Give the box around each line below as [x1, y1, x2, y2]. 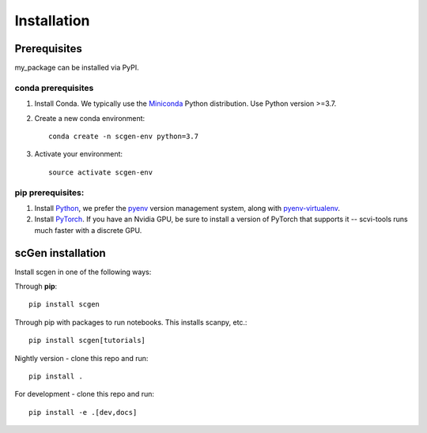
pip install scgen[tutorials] [28, 336, 146, 345]
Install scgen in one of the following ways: [14, 267, 152, 277]
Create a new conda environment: [34, 113, 145, 122]
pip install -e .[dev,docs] [28, 408, 138, 416]
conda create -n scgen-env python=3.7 [48, 131, 199, 141]
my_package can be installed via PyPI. [14, 63, 140, 73]
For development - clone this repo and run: [14, 390, 154, 399]
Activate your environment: [34, 149, 123, 159]
